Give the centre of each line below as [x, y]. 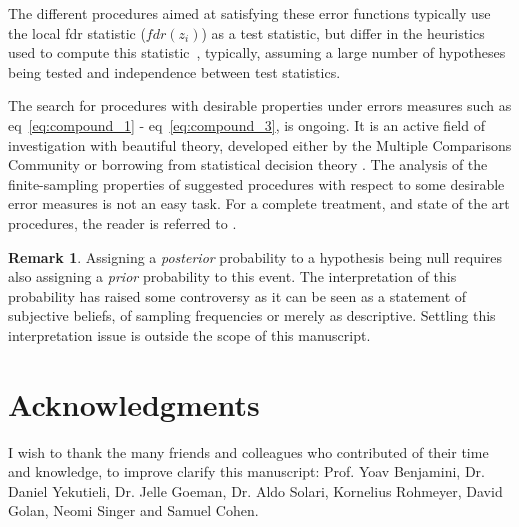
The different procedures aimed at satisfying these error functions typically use [249, 13]
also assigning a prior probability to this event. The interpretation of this [232, 276]
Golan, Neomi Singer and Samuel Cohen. [133, 510]
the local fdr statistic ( [77, 32]
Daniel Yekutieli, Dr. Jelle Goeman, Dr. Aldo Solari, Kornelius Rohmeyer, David [255, 490]
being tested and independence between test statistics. [174, 71]
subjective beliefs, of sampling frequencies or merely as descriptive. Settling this [252, 315]
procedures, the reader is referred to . [122, 222]
